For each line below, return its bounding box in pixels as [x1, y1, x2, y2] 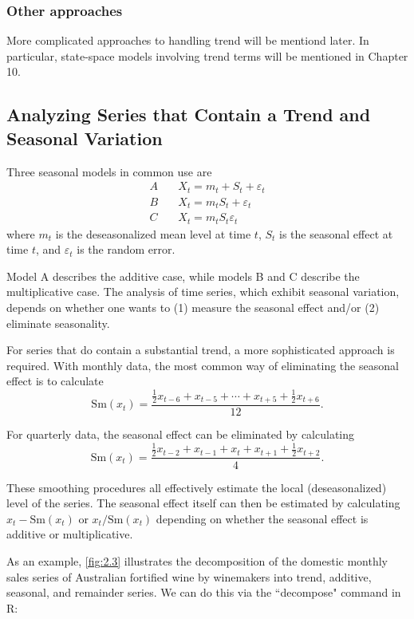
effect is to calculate [6, 373, 104, 389]
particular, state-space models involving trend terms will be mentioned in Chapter [6, 47, 408, 64]
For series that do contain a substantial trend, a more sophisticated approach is [6, 341, 395, 358]
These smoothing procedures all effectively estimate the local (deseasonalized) [6, 479, 387, 495]
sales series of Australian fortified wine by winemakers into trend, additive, [6, 568, 372, 585]
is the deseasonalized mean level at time [55, 225, 251, 242]
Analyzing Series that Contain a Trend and [6, 102, 371, 127]
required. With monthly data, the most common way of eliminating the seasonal [6, 357, 399, 373]
